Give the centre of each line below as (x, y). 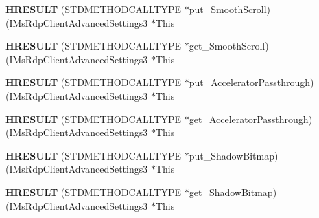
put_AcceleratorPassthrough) (251, 82)
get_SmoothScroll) (229, 46)
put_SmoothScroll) (230, 9)
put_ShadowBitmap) (234, 155)
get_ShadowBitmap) (233, 192)
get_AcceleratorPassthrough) (251, 119)
